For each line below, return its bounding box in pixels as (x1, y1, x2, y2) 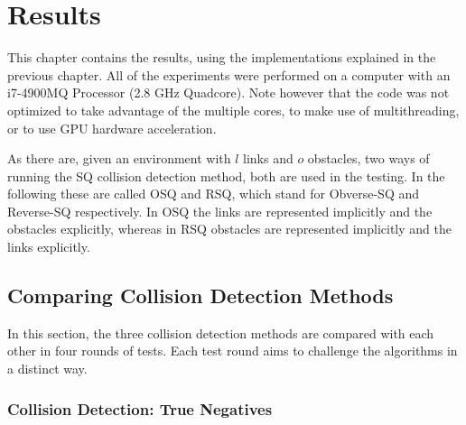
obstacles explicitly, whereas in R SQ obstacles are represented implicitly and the (7, 219, 452, 238)
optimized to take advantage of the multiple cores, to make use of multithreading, (7, 100, 460, 119)
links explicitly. (7, 237, 90, 256)
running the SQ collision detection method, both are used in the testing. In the (7, 166, 445, 185)
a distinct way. (7, 359, 88, 378)
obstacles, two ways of (307, 149, 430, 168)
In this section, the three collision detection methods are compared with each (7, 323, 434, 342)
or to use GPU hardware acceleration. (7, 118, 217, 137)
